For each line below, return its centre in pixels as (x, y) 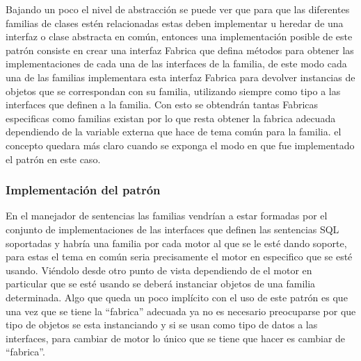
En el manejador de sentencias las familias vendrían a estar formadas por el (167, 216)
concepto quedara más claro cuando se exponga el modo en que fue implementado (180, 145)
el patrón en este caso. (53, 159)
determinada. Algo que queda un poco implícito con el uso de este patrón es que (177, 297)
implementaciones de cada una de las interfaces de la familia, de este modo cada (176, 64)
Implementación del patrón (83, 190)
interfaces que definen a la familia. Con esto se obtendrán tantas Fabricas (162, 104)
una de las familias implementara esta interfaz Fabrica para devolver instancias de (180, 77)
